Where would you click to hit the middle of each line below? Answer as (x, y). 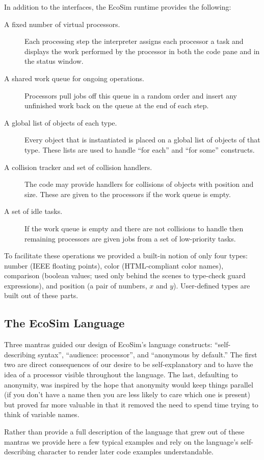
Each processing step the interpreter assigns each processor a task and (134, 41)
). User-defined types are (212, 285)
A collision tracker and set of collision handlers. (78, 167)
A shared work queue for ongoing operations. (74, 78)
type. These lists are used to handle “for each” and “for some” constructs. (140, 149)
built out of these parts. (41, 295)
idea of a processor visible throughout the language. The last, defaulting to (121, 374)
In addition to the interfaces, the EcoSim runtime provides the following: (118, 7)
